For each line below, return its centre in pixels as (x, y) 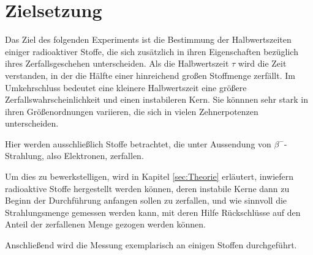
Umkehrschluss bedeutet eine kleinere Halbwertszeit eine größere (126, 87)
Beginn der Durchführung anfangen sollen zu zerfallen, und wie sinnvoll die (146, 200)
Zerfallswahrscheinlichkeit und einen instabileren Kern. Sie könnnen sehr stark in (156, 99)
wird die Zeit (262, 63)
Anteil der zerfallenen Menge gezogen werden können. (105, 224)
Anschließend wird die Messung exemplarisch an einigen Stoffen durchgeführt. (151, 245)
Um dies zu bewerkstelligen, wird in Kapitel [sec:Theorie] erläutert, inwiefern (149, 176)
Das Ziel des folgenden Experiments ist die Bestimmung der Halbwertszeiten (148, 39)
